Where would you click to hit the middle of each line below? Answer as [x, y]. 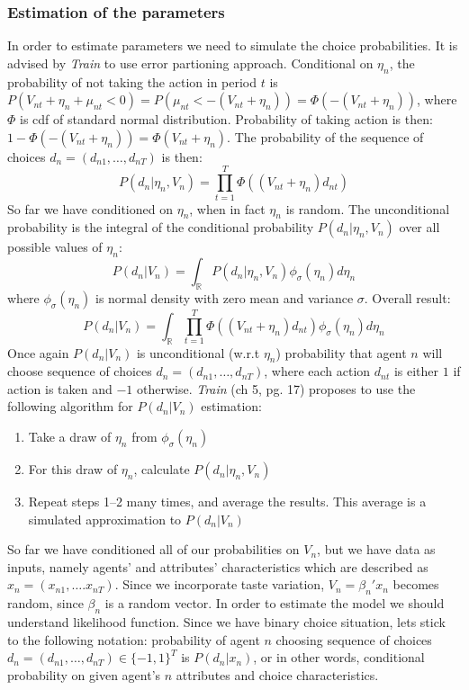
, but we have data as [376, 549]
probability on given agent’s [84, 674]
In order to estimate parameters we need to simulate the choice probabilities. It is [233, 45]
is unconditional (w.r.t [198, 352]
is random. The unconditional [368, 208]
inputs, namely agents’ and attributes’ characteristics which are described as [218, 566]
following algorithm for [70, 406]
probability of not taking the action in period [132, 81]
